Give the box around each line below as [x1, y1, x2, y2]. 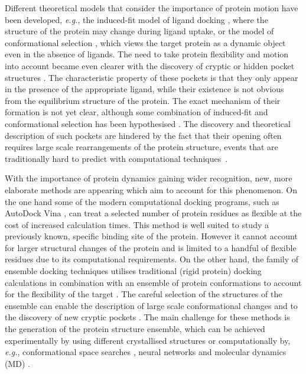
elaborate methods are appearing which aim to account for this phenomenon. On [5, 183, 297, 196]
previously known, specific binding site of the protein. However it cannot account [5, 230, 298, 242]
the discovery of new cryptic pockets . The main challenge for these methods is [5, 311, 290, 323]
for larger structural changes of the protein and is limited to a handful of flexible [5, 241, 297, 253]
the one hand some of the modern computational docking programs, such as [5, 195, 279, 207]
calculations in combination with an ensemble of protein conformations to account [5, 276, 302, 288]
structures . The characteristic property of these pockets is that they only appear [5, 71, 298, 83]
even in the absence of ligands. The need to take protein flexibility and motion [5, 48, 289, 60]
